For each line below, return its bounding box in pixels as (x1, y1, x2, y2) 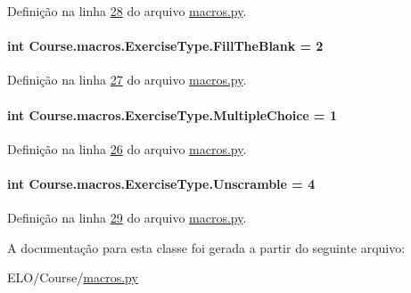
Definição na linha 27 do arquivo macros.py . (7, 70, 247, 89)
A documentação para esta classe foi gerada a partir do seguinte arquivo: (7, 238, 406, 256)
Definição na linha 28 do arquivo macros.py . (7, 2, 247, 20)
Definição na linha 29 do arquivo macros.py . (7, 208, 247, 227)
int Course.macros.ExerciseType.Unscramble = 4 (7, 174, 316, 192)
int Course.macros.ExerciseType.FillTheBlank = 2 (7, 37, 324, 55)
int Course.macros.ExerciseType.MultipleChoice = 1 (7, 105, 338, 124)
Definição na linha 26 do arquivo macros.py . (7, 139, 247, 158)
